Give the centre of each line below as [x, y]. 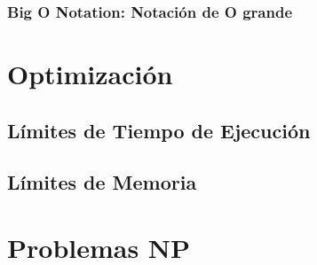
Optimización [90, 74]
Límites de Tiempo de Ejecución [159, 130]
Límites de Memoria [102, 182]
